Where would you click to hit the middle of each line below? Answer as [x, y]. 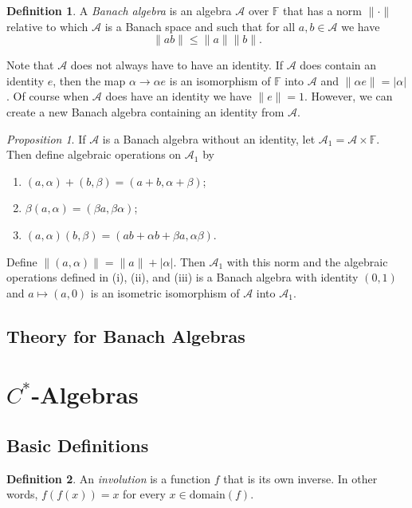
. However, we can [349, 96]
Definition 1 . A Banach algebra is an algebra [119, 10]
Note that [30, 65]
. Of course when [48, 96]
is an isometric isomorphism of [165, 292]
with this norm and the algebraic [307, 261]
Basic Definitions [78, 445]
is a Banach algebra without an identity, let [209, 138]
